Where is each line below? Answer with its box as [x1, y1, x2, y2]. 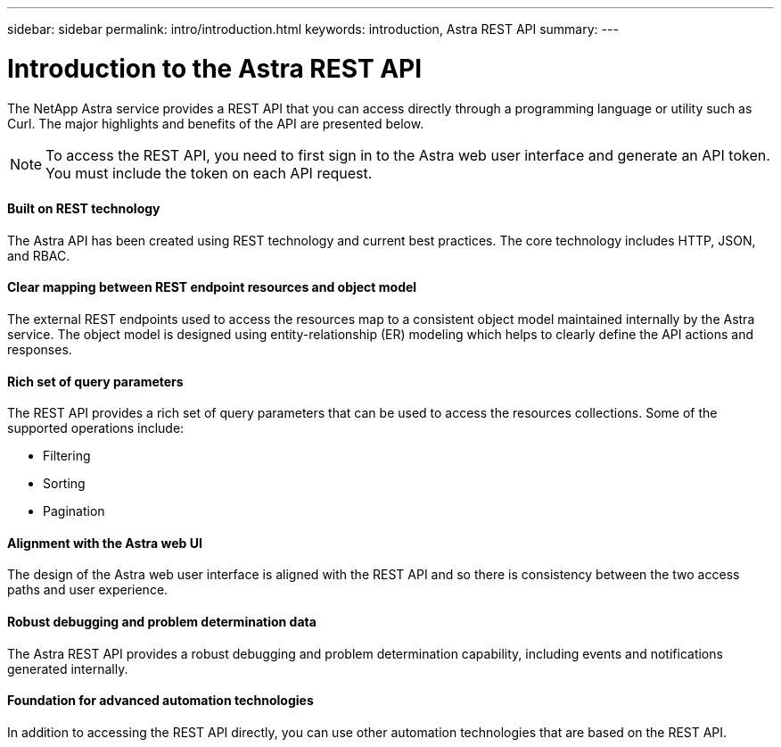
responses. [7, 341, 72, 357]
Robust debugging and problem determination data [7, 613, 317, 629]
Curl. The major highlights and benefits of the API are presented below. [7, 115, 424, 131]
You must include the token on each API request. [45, 163, 373, 182]
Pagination [43, 503, 105, 519]
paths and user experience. [7, 582, 169, 598]
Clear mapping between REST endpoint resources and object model [7, 279, 417, 295]
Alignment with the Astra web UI [7, 535, 202, 551]
